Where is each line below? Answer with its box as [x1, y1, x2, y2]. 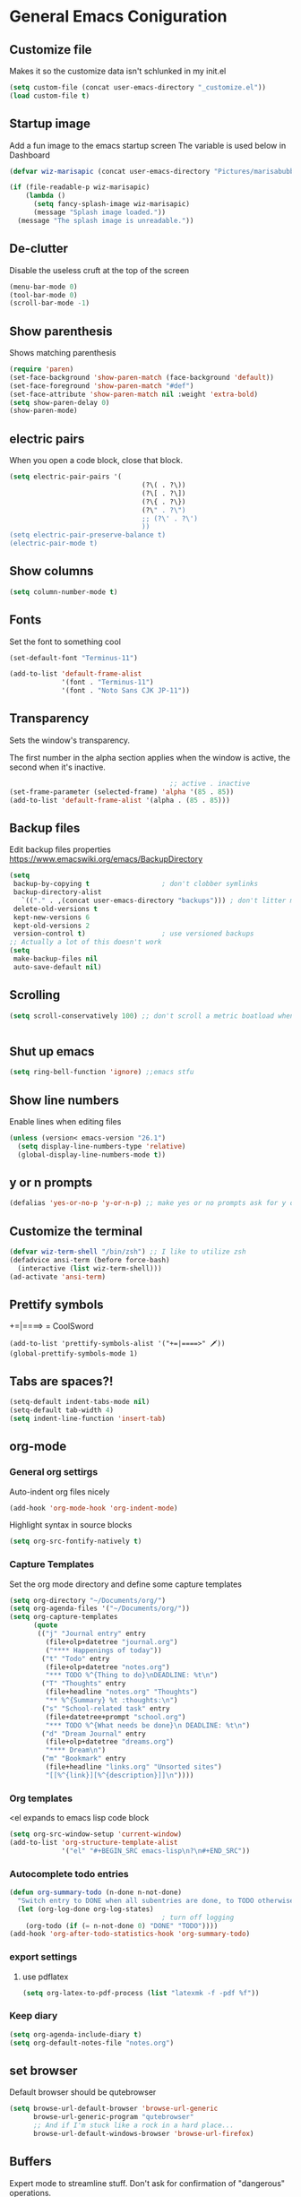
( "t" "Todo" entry [41, 1654, 110, 1663]
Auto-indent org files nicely [9, 1486, 110, 1497]
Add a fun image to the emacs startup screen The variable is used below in [9, 140, 287, 151]
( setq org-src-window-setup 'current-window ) [9, 1830, 182, 1839]
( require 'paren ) [9, 365, 74, 374]
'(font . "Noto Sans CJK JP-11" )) [61, 686, 191, 695]
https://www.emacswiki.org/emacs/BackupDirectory [9, 854, 203, 865]
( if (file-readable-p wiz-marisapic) [9, 183, 150, 192]
